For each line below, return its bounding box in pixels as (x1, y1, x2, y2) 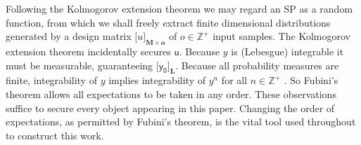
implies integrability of (108, 73, 205, 88)
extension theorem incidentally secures (6, 43, 171, 58)
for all (221, 73, 248, 88)
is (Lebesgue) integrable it (231, 43, 344, 58)
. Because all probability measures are (175, 57, 339, 72)
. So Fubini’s (284, 73, 338, 88)
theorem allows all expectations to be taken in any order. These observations (6, 86, 336, 101)
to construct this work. (6, 127, 104, 142)
